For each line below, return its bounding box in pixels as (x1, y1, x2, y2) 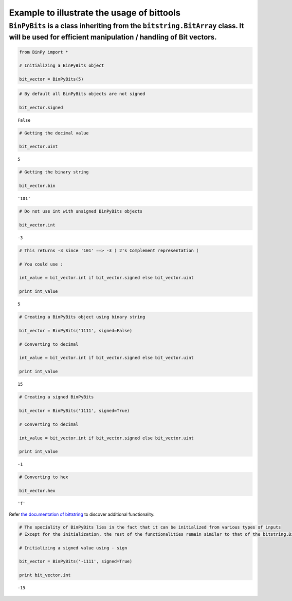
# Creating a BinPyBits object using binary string (19, 314, 146, 320)
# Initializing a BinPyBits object (19, 63, 104, 68)
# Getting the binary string (19, 169, 89, 175)
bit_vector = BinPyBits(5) (19, 76, 84, 82)
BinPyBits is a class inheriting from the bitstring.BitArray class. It (9, 21, 244, 30)
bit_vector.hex (19, 488, 55, 494)
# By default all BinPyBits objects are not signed (19, 91, 146, 96)
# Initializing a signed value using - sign (19, 545, 128, 550)
